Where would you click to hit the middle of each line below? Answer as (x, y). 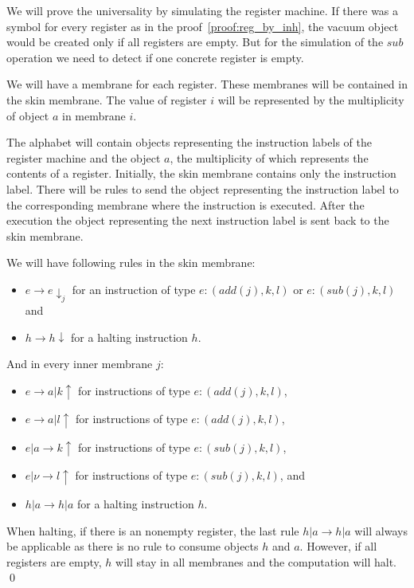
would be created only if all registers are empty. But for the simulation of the (195, 42)
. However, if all (338, 546)
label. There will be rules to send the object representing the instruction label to (203, 188)
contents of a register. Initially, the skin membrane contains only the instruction (201, 173)
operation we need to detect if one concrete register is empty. (155, 57)
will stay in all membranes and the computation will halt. (256, 561)
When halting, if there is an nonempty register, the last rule (153, 530)
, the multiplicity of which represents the (269, 157)
